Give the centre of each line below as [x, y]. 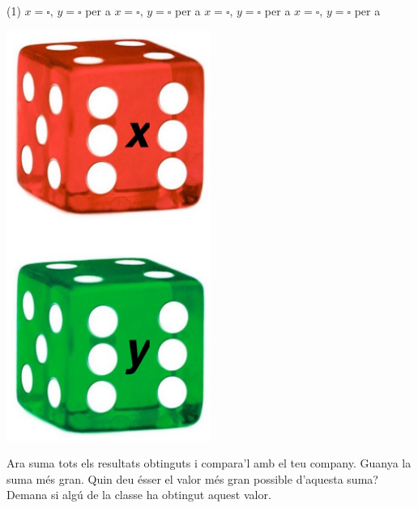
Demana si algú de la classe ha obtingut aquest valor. [139, 495]
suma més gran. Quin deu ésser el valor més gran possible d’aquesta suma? [192, 478]
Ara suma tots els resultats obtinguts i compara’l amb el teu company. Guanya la [209, 463]
